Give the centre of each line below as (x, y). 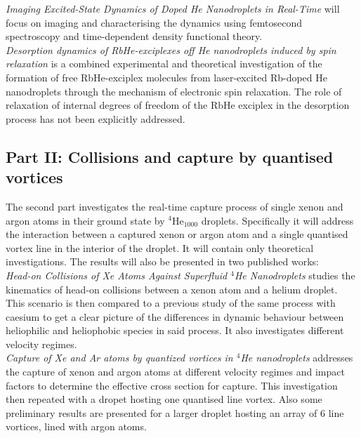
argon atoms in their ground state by (85, 220)
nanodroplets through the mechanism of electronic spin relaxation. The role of (174, 91)
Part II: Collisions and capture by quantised (170, 156)
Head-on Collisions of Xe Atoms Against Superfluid (117, 275)
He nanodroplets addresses (297, 358)
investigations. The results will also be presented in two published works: (162, 261)
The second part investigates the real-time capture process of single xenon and (175, 206)
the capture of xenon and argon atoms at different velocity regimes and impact (175, 372)
